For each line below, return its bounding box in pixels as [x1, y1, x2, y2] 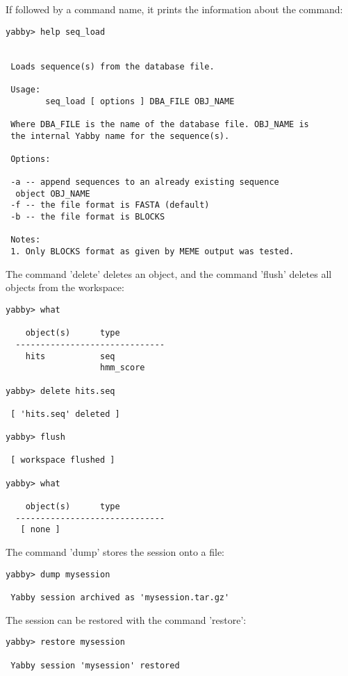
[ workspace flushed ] [10, 455, 115, 465]
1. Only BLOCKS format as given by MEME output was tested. [10, 247, 295, 257]
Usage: [10, 84, 41, 94]
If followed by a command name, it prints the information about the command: [6, 2, 343, 16]
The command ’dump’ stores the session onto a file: [6, 545, 224, 559]
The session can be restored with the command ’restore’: [6, 612, 247, 627]
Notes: [10, 235, 41, 245]
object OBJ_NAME [15, 188, 90, 199]
